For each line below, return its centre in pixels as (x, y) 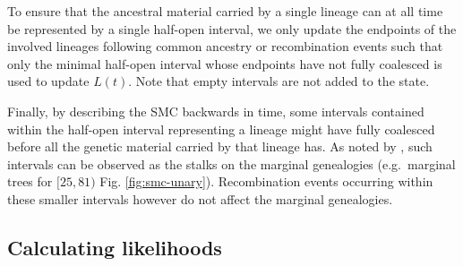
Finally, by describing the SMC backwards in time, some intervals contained (216, 111)
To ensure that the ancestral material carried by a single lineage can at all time (225, 11)
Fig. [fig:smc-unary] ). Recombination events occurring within (266, 181)
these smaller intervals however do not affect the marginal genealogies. (200, 198)
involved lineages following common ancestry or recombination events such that (225, 46)
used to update (48, 81)
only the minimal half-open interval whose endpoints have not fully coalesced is (225, 63)
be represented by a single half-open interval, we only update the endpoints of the (232, 28)
